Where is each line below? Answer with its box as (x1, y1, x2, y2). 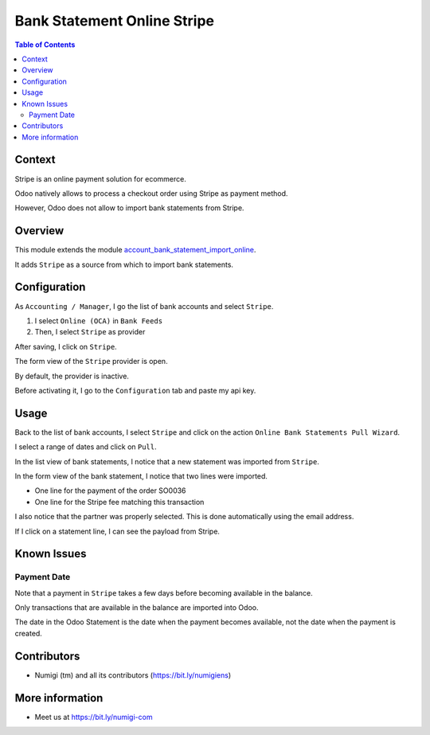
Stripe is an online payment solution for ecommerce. (14, 174, 186, 183)
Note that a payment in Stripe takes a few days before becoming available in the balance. (14, 588, 314, 597)
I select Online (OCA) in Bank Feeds (34, 315, 163, 326)
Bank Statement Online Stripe (14, 12, 215, 29)
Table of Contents (14, 40, 76, 49)
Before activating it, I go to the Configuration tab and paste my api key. (14, 385, 256, 395)
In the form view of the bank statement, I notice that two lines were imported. (14, 471, 268, 481)
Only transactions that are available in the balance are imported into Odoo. (14, 603, 259, 612)
